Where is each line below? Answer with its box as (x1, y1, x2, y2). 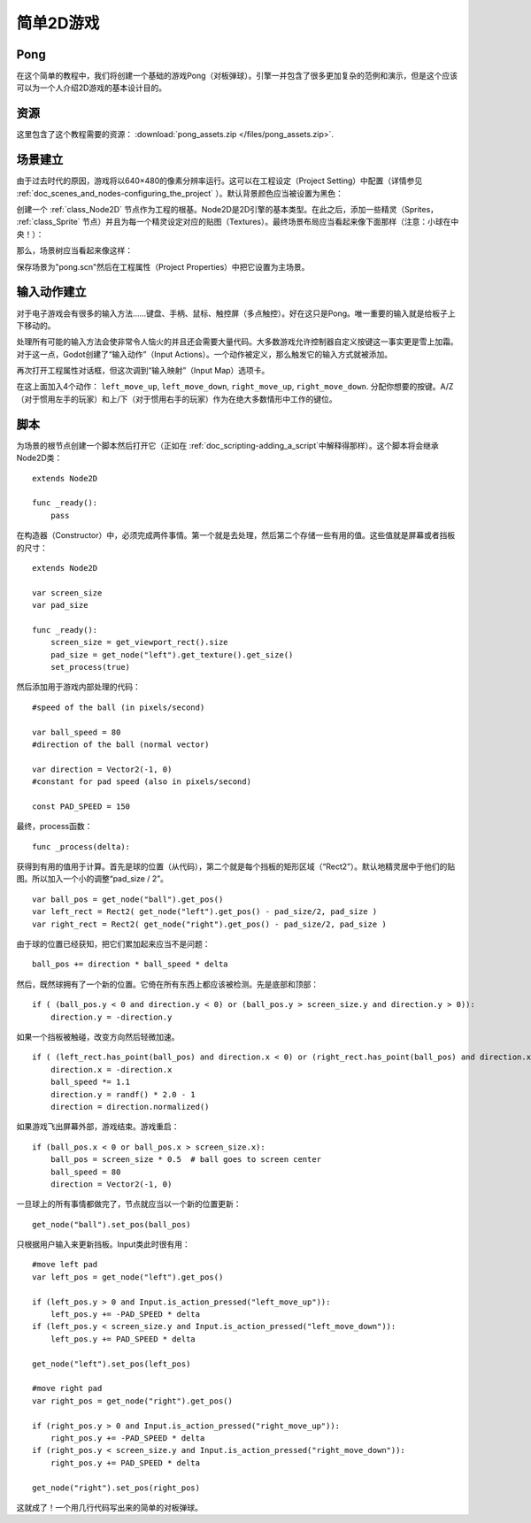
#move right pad (32, 1383, 103, 1394)
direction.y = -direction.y (50, 1011, 173, 1022)
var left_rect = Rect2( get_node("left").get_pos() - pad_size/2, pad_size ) (32, 907, 378, 917)
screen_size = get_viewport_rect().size (50, 637, 229, 648)
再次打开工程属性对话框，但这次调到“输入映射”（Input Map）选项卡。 (16, 365, 270, 376)
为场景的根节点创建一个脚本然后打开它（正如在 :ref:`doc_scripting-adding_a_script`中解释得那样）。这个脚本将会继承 (16, 440, 440, 450)
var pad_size (32, 600, 88, 611)
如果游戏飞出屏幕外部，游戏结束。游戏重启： (16, 1121, 180, 1132)
